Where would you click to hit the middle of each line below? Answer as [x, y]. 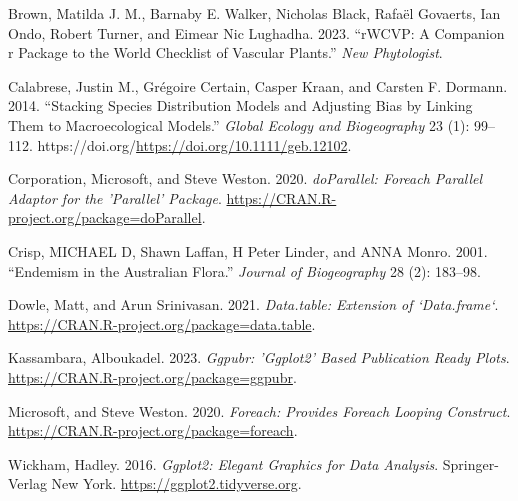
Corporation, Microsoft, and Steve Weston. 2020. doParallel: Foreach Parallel [245, 178]
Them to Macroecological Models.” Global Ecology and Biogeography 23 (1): [239, 124]
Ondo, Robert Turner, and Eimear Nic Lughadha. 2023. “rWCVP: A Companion [256, 32]
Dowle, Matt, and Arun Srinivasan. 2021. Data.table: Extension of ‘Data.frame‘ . [253, 304]
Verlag [27, 483]
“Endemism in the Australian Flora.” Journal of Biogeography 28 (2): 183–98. [244, 270]
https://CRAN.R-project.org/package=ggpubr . [152, 376]
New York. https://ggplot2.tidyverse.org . [176, 483]
